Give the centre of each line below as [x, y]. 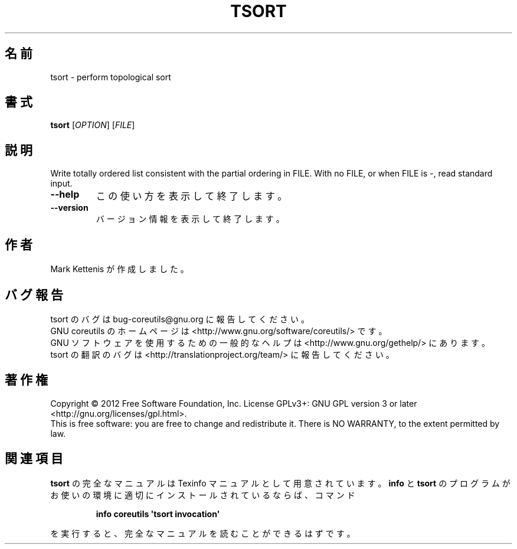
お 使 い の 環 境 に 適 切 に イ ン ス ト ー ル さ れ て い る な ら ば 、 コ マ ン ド [203, 495]
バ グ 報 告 [34, 295]
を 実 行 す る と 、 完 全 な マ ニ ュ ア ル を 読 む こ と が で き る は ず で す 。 [203, 533]
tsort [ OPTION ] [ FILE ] [93, 125]
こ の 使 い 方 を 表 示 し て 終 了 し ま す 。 [192, 196]
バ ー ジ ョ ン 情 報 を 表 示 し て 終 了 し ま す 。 [190, 219]
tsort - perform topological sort [111, 77]
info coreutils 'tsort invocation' [158, 514]
